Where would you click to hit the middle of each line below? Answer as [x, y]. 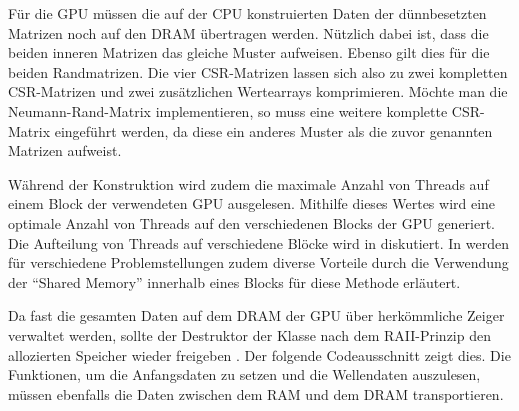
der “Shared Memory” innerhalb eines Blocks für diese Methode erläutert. [234, 281]
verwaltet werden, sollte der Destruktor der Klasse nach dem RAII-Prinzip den [249, 334]
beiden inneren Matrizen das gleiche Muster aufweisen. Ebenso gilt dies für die [249, 52]
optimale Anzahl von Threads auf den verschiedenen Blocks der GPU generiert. [252, 222]
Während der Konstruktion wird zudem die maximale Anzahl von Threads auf [248, 183]
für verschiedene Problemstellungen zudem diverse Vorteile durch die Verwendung [258, 262]
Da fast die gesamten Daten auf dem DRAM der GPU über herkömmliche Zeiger [256, 315]
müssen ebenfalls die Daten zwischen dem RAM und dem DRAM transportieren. [256, 393]
